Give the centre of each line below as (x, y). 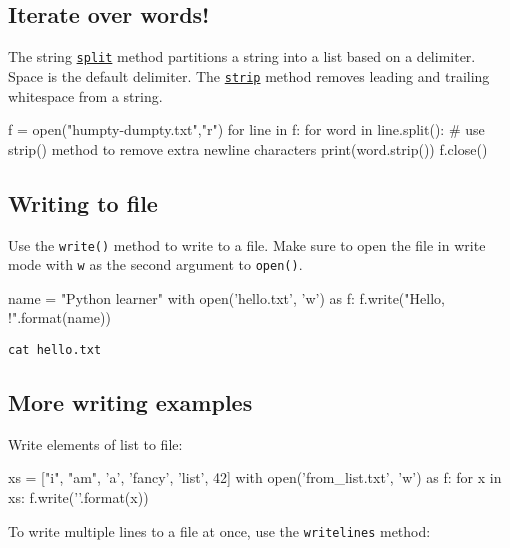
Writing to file (83, 202)
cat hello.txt (55, 350)
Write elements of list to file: (95, 443)
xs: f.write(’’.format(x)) (78, 497)
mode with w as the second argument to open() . (155, 264)
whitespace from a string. (85, 95)
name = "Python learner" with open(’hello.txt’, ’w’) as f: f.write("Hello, (226, 297)
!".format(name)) (59, 317)
